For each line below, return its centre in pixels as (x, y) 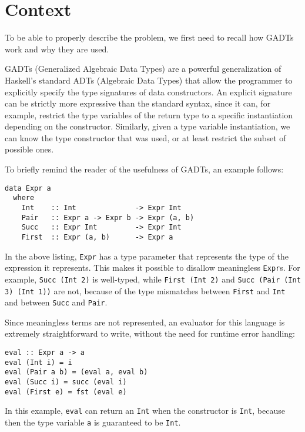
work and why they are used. (57, 49)
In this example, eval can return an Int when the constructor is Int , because (145, 411)
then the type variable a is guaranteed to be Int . (93, 422)
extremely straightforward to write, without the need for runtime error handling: (150, 333)
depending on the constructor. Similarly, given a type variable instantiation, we (148, 126)
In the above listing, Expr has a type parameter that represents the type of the (147, 256)
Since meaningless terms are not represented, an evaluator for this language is (145, 322)
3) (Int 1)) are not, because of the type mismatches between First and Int (145, 290)
